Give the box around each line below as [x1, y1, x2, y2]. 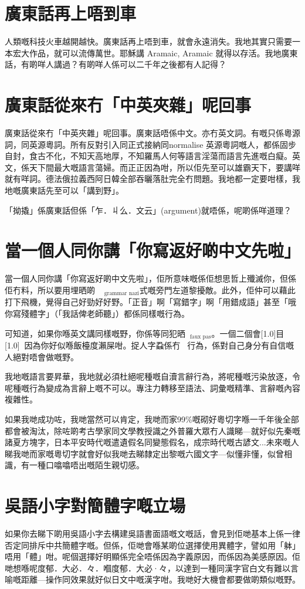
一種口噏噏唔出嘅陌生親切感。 [29, 459, 144, 471]
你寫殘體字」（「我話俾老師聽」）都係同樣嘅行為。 [5, 307, 189, 319]
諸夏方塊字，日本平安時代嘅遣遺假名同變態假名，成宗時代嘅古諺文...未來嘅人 [5, 436, 299, 448]
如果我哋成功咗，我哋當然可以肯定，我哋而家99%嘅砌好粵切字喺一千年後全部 [5, 412, 299, 425]
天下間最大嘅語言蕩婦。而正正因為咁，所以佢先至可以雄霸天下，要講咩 [29, 161, 300, 173]
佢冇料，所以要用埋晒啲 [5, 283, 95, 296]
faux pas [189, 334, 211, 340]
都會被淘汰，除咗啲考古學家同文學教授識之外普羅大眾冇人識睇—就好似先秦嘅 [5, 424, 300, 436]
